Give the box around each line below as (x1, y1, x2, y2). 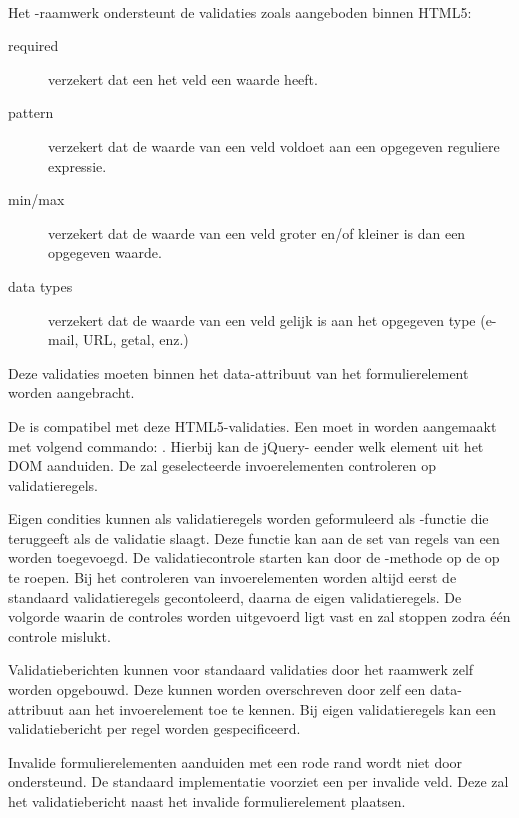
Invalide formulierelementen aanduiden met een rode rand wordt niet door (8, 751, 463, 772)
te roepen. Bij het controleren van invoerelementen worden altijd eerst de (8, 567, 457, 588)
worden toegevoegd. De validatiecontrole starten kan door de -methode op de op (8, 547, 500, 568)
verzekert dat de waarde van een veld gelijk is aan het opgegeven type (48, 309, 476, 330)
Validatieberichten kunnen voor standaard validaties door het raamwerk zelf (8, 659, 474, 680)
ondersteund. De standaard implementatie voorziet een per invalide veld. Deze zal (8, 771, 509, 792)
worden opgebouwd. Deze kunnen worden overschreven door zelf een (8, 679, 426, 700)
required (8, 35, 59, 56)
